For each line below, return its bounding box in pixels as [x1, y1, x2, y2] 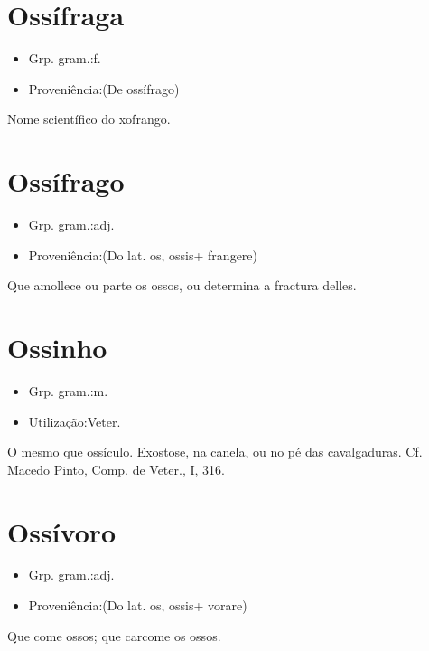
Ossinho [7, 329, 107, 365]
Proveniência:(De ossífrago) [28, 79, 180, 98]
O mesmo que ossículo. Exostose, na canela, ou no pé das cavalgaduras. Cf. [7, 442, 423, 461]
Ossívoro [7, 513, 117, 550]
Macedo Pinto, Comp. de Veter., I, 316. [7, 459, 225, 478]
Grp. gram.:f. [28, 49, 101, 68]
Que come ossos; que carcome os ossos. [7, 626, 221, 645]
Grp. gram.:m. [28, 381, 108, 400]
